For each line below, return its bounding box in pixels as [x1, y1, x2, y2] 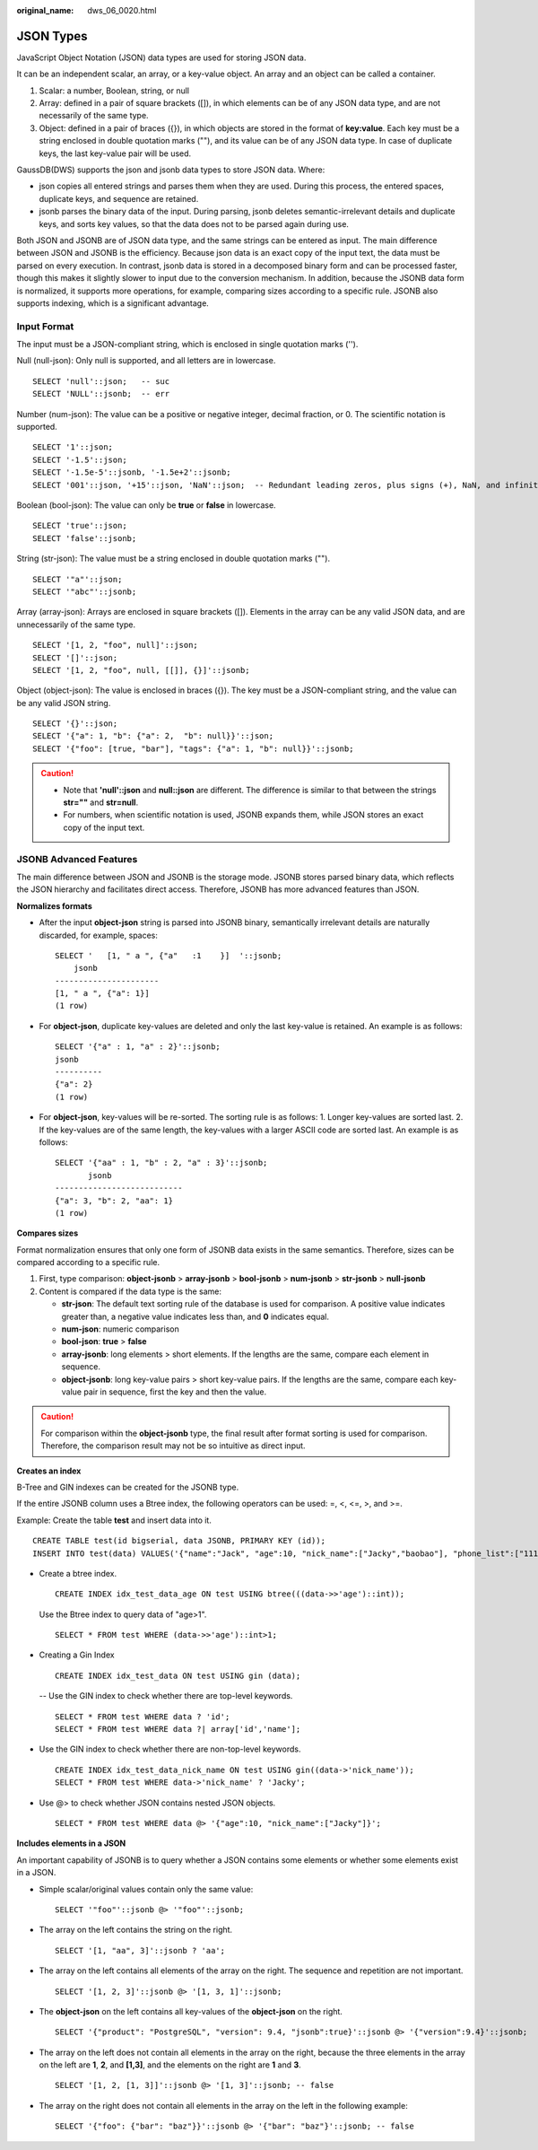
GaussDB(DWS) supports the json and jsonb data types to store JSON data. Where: [16, 164, 325, 175]
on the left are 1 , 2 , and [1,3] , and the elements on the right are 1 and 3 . [39, 2059, 302, 2070]
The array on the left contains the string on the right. [39, 1925, 233, 1936]
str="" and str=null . [63, 797, 139, 808]
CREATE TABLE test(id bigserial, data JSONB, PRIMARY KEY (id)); [32, 1535, 326, 1546]
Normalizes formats [16, 900, 93, 911]
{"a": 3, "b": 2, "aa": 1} [55, 1195, 174, 1206]
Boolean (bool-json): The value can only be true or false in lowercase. [16, 499, 277, 511]
